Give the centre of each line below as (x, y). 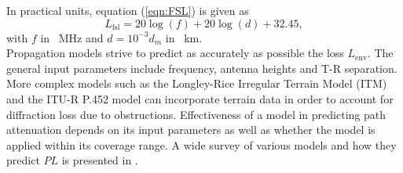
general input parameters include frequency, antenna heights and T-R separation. (202, 68)
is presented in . (100, 160)
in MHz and (72, 37)
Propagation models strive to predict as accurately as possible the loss (175, 53)
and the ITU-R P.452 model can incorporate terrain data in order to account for (200, 98)
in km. (184, 37)
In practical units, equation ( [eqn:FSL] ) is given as (128, 10)
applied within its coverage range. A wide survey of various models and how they (201, 144)
